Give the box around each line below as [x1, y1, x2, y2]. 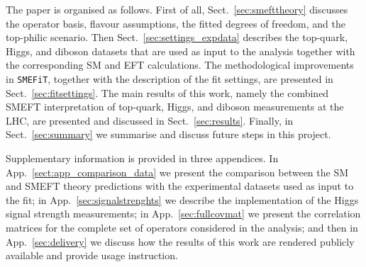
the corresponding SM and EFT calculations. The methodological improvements [6, 57, 354, 72]
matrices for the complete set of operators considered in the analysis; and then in [6, 220, 358, 234]
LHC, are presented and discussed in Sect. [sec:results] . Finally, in [6, 113, 294, 127]
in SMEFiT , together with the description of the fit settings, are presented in [6, 71, 333, 86]
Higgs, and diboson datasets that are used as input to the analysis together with [6, 43, 355, 58]
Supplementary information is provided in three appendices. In [6, 151, 279, 165]
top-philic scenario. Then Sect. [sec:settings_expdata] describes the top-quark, [6, 30, 348, 45]
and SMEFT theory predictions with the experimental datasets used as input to [6, 178, 354, 193]
